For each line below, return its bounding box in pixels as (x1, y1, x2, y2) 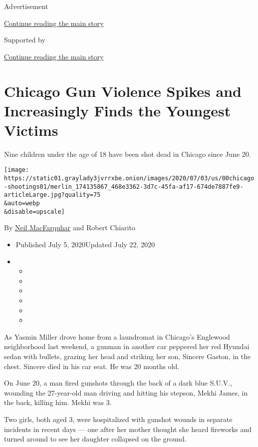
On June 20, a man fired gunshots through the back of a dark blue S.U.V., (4, 378, 233, 388)
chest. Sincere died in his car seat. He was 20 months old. (4, 361, 180, 371)
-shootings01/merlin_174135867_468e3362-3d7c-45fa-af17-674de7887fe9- (4, 183, 244, 190)
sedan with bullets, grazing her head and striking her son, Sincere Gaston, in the (4, 351, 251, 361)
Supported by (4, 34, 45, 45)
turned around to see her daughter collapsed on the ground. (4, 434, 187, 444)
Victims (4, 119, 58, 140)
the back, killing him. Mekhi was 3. (4, 397, 112, 408)
